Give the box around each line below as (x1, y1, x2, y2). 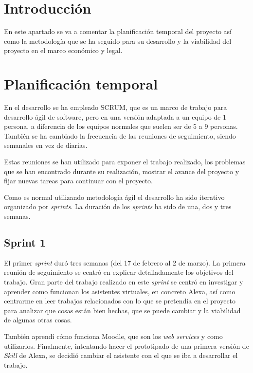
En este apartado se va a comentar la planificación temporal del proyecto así (4, 26, 232, 36)
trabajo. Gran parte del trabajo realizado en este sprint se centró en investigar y (4, 276, 243, 286)
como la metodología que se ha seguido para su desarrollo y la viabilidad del (4, 36, 232, 46)
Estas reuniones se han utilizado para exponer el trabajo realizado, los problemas (4, 157, 246, 166)
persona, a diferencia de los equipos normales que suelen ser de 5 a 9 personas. (4, 121, 238, 131)
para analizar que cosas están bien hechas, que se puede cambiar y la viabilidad (4, 305, 241, 315)
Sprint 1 (4, 234, 46, 249)
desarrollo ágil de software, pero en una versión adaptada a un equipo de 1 (4, 111, 227, 122)
